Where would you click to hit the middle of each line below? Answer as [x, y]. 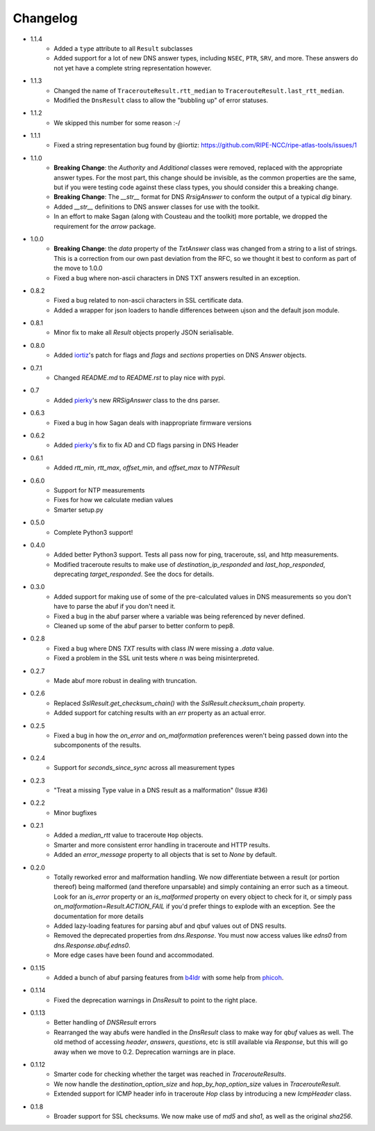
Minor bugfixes [75, 812]
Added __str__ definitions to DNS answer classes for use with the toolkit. [157, 207]
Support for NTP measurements [99, 490]
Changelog [45, 18]
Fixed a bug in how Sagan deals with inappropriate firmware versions [153, 423]
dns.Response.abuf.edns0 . [92, 945]
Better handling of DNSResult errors [105, 1022]
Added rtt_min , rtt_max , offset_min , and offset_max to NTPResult [147, 468]
